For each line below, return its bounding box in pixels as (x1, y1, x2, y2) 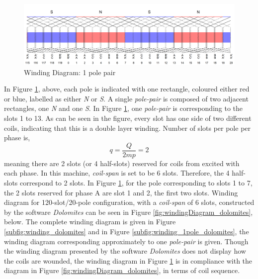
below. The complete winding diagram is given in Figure (4, 216, 176, 227)
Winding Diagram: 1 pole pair (24, 67, 116, 77)
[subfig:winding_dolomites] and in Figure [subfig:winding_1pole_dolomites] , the (4, 226, 249, 236)
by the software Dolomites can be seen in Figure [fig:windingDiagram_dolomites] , (4, 206, 253, 217)
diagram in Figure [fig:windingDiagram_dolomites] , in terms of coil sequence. (4, 265, 240, 276)
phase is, (4, 132, 30, 143)
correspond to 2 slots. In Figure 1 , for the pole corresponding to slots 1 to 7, (20, 177, 253, 187)
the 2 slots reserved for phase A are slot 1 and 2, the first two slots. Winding (4, 187, 238, 197)
